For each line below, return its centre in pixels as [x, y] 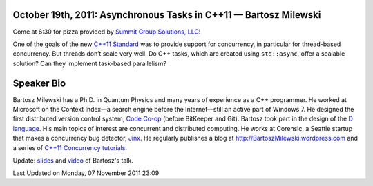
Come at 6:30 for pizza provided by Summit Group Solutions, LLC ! [107, 32]
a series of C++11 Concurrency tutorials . [70, 147]
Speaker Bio [39, 83]
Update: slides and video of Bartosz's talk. [73, 160]
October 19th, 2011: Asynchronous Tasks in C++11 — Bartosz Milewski [167, 15]
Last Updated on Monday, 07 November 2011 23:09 [86, 173]
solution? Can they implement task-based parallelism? [90, 63]
